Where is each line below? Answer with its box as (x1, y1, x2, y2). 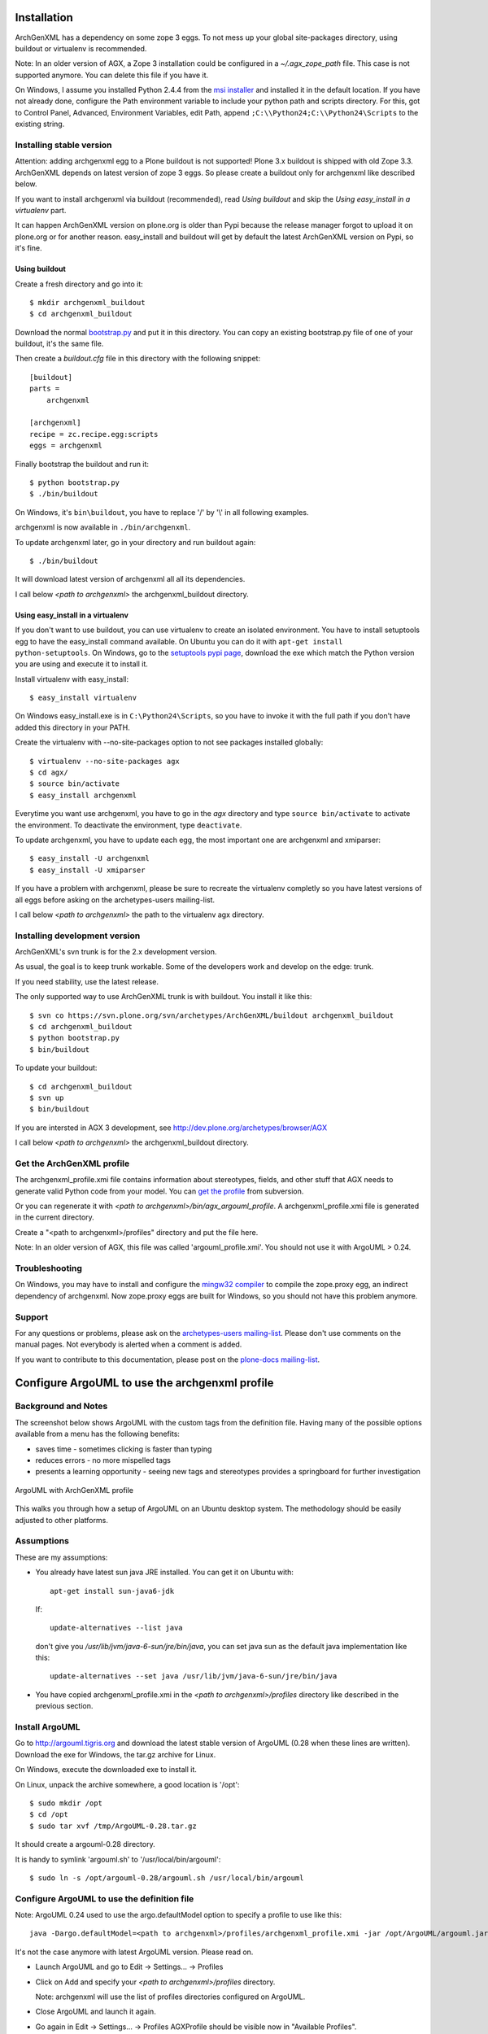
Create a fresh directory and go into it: (15, 279, 144, 289)
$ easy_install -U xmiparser (29, 865, 146, 875)
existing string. (15, 119, 65, 129)
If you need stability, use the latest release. (15, 976, 159, 986)
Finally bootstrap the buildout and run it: (15, 459, 150, 469)
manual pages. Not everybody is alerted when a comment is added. (15, 1339, 242, 1350)
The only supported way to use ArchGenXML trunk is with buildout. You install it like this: (15, 992, 312, 1002)
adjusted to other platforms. (15, 1515, 109, 1525)
